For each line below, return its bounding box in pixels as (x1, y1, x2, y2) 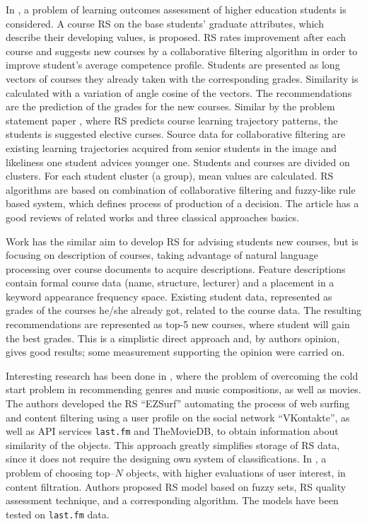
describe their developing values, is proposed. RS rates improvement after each (6, 30, 346, 45)
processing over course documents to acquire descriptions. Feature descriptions (6, 261, 346, 276)
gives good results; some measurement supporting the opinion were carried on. (6, 344, 345, 359)
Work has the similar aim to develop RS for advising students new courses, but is (6, 233, 359, 248)
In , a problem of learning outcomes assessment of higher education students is (6, 2, 346, 16)
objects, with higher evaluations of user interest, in (126, 465, 346, 480)
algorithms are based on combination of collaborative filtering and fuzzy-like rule (6, 182, 356, 197)
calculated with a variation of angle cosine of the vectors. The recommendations (6, 85, 352, 100)
